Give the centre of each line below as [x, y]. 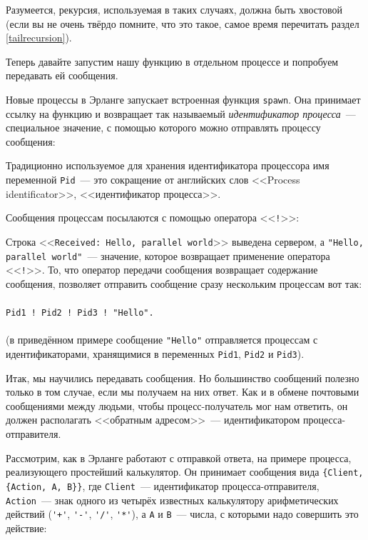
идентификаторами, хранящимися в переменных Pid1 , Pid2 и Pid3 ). [155, 353]
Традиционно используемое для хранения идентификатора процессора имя [168, 165]
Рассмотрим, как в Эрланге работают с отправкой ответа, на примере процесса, [179, 457]
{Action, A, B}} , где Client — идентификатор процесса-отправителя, [163, 485]
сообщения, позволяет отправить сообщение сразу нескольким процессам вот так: [184, 283]
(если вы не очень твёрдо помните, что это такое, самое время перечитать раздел [183, 23]
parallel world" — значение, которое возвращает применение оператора [168, 255]
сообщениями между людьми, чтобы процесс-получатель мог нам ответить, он [177, 405]
